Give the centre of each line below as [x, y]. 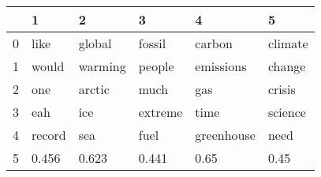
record [49, 135]
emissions [221, 66]
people [156, 66]
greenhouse [225, 135]
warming [102, 66]
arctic [94, 89]
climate [288, 43]
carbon [214, 43]
